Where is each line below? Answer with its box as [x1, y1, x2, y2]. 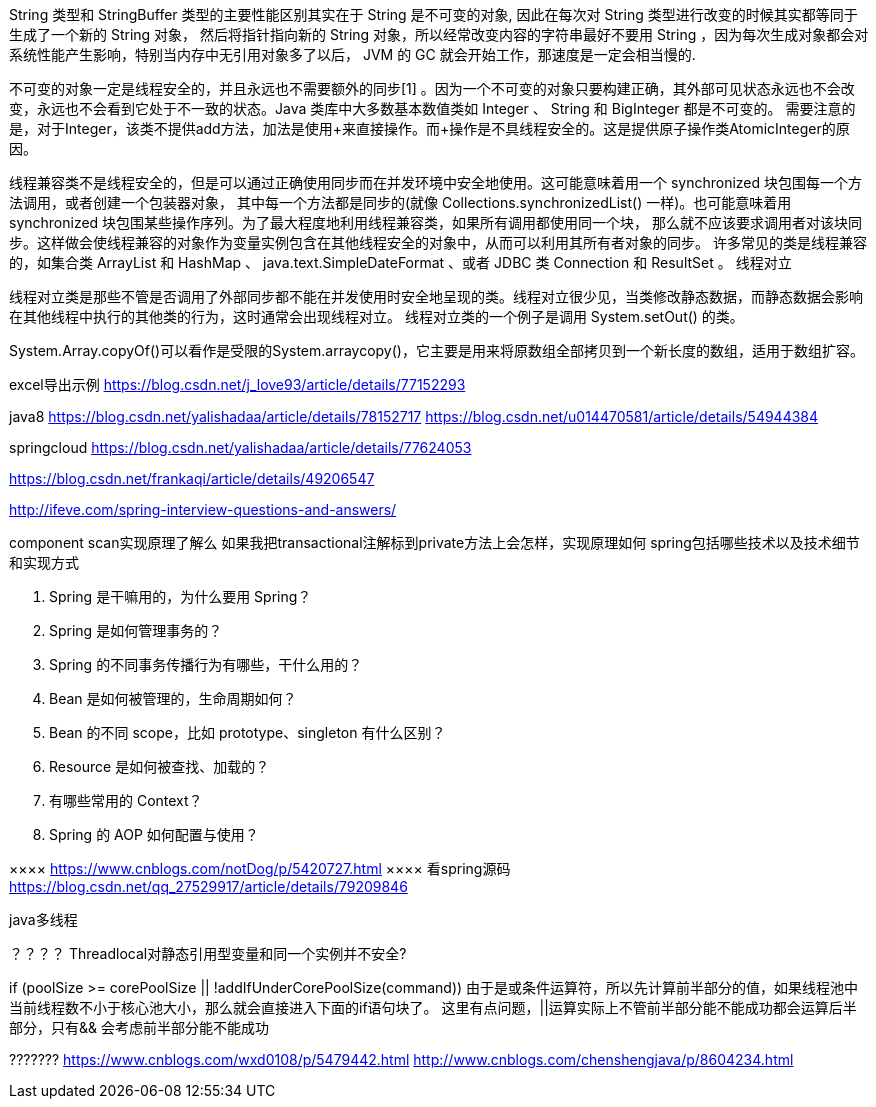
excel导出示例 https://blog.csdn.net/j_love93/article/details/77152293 [9, 376, 466, 393]
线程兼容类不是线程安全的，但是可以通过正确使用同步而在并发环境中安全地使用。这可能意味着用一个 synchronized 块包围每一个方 [9, 174, 863, 191]
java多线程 [9, 911, 78, 928]
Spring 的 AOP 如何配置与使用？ [49, 826, 259, 843]
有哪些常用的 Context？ [49, 792, 203, 809]
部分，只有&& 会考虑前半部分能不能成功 [9, 1019, 269, 1036]
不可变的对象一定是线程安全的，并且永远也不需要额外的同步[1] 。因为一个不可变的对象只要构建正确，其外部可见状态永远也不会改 [9, 80, 855, 97]
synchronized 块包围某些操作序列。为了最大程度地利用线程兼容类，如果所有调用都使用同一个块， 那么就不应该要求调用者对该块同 [9, 214, 863, 231]
